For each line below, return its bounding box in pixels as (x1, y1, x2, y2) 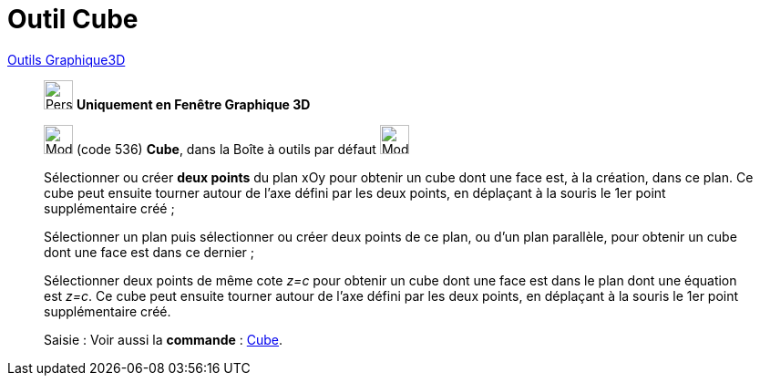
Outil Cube (7, 4, 139, 35)
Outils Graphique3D (7, 51, 126, 67)
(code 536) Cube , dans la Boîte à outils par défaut (76, 140, 376, 157)
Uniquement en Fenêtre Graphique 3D (76, 96, 311, 112)
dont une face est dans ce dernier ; (44, 243, 255, 260)
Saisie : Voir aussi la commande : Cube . (44, 331, 283, 347)
